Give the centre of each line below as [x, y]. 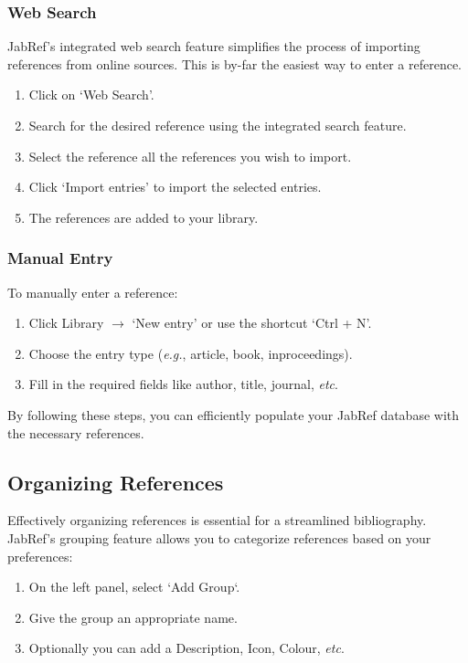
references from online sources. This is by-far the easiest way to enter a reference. [234, 63]
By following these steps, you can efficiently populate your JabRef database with [234, 414]
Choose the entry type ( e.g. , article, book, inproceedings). [191, 353]
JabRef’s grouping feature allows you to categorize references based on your [219, 537]
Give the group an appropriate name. [133, 617]
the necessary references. [76, 432]
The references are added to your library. [144, 217]
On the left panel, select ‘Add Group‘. [134, 587]
